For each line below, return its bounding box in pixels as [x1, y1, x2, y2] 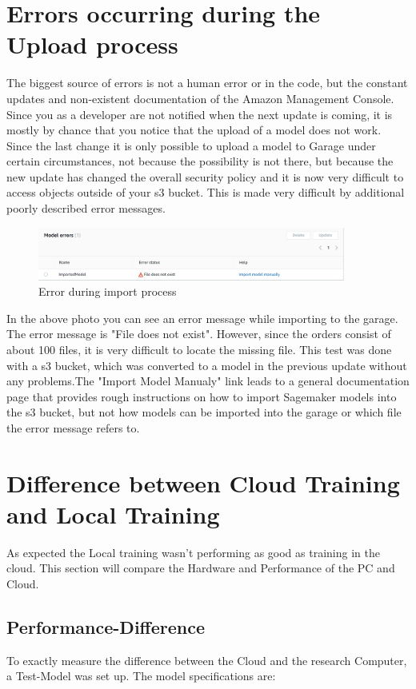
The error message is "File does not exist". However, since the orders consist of [6, 325, 391, 342]
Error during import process [38, 283, 177, 300]
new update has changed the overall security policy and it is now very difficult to [6, 168, 404, 185]
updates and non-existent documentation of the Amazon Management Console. [6, 90, 394, 106]
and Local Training [6, 497, 220, 530]
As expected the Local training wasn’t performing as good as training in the [6, 544, 380, 560]
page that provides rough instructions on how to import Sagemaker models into [6, 388, 397, 404]
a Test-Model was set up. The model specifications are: [6, 667, 276, 684]
